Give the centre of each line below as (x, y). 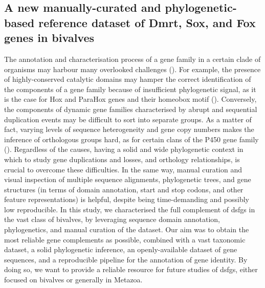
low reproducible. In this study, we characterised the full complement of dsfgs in (130, 209)
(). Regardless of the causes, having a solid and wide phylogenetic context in (124, 149)
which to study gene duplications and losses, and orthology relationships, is (122, 159)
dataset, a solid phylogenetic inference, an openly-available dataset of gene (121, 249)
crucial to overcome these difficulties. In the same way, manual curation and (123, 169)
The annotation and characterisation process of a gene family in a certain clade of (132, 59)
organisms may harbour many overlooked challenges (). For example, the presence (132, 69)
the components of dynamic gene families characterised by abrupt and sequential (131, 109)
